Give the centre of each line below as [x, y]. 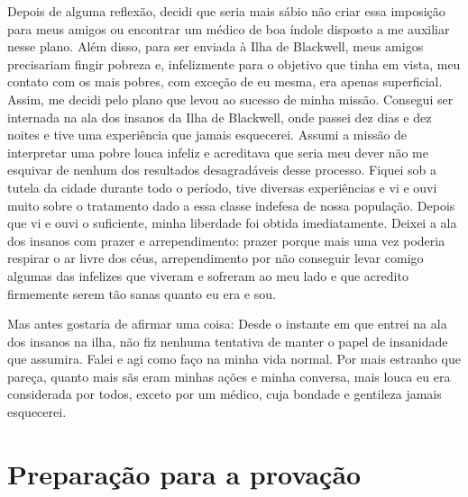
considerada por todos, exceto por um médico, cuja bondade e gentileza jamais [225, 394]
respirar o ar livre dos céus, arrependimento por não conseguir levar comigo [216, 258]
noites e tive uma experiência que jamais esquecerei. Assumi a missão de [207, 135]
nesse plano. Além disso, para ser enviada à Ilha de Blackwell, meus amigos [216, 46]
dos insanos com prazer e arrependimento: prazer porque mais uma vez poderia [226, 240]
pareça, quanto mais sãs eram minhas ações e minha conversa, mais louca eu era [229, 376]
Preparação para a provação [184, 473]
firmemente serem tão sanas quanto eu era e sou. [142, 293]
